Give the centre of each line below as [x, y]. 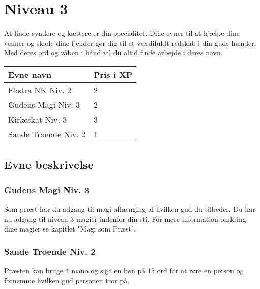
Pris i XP [113, 74]
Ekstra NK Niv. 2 [40, 90]
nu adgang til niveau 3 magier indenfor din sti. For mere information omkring [125, 219]
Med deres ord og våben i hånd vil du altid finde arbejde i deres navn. [113, 53]
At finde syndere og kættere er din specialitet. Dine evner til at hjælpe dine [122, 33]
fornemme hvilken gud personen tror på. [67, 280]
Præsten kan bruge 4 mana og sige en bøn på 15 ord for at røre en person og [124, 270]
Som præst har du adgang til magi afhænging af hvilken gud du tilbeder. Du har [130, 208]
